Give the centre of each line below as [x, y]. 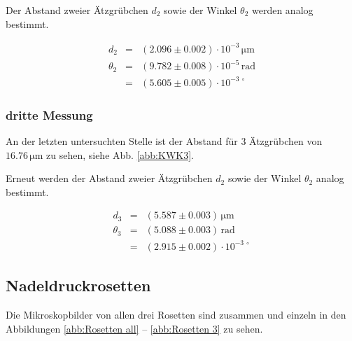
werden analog [282, 10]
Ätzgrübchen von [286, 141]
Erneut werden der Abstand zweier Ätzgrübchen [109, 178]
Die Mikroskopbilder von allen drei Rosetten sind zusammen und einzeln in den [176, 315]
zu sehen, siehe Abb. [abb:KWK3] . [120, 154]
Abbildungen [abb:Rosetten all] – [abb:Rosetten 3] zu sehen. [134, 328]
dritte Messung [49, 114]
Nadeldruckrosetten [78, 285]
